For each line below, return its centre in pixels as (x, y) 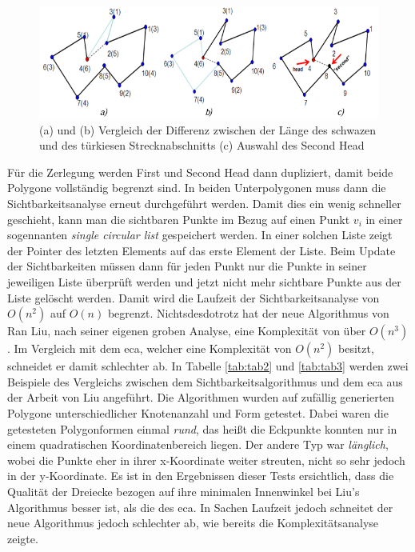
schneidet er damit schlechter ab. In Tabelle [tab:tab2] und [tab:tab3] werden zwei (208, 366)
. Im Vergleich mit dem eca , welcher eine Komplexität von (150, 348)
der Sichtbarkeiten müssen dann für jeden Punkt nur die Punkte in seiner (187, 266)
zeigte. (23, 538)
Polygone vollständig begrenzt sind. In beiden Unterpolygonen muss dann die (197, 188)
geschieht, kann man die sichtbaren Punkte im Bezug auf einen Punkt (179, 219)
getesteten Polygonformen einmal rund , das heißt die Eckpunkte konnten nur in (202, 428)
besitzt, (356, 348)
